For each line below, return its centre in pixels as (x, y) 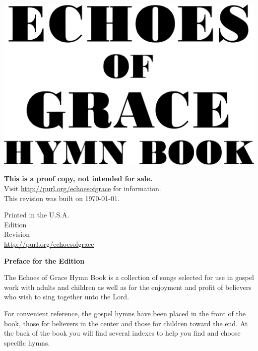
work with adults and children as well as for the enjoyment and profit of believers (128, 287)
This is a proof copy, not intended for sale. (78, 178)
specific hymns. (27, 342)
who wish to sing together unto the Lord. (67, 297)
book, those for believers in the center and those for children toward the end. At (126, 323)
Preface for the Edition (44, 260)
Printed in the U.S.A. (37, 215)
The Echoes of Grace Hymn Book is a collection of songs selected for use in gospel (129, 277)
